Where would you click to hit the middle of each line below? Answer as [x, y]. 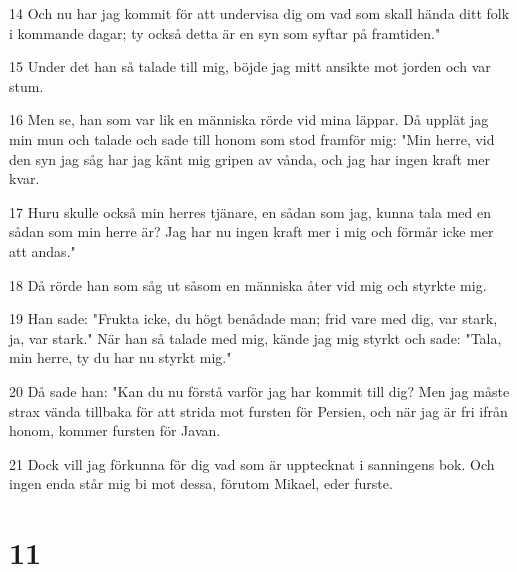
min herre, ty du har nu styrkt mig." [120, 357]
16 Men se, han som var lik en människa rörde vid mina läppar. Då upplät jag [249, 119]
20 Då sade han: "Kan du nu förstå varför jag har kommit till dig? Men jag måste [259, 390]
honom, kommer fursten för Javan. [115, 430]
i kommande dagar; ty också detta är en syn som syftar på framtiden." [225, 32]
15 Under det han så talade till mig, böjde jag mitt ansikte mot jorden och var [250, 66]
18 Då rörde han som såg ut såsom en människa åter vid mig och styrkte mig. [248, 284]
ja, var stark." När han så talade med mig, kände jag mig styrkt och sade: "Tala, [255, 337]
